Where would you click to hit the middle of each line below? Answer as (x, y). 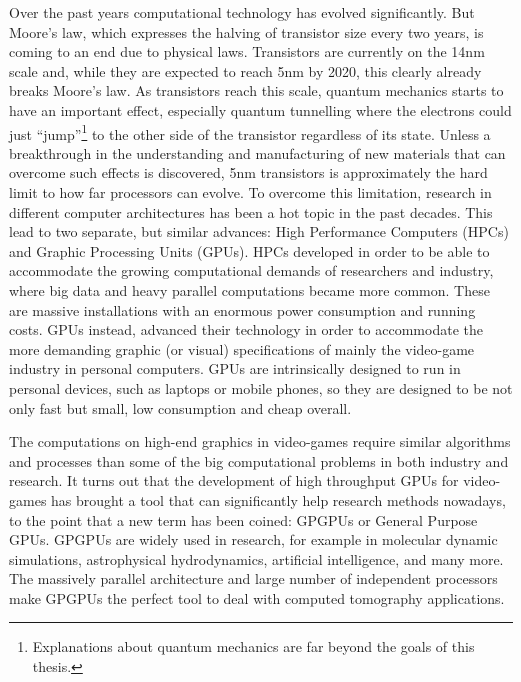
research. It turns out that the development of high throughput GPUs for (234, 480)
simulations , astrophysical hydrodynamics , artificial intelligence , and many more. (256, 558)
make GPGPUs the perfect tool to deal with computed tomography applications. (257, 597)
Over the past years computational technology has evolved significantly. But (242, 12)
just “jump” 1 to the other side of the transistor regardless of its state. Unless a (250, 132)
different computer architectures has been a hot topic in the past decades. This (251, 211)
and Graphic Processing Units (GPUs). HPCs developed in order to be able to (249, 250)
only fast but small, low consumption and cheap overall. (180, 407)
